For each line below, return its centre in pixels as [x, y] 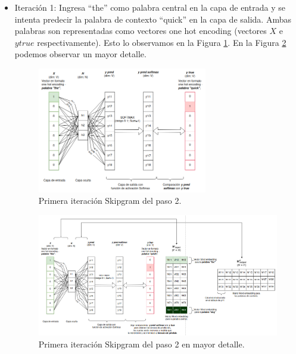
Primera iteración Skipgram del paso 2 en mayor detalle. [141, 344]
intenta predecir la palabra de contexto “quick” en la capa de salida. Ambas [153, 19]
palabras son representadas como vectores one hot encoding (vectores [141, 31]
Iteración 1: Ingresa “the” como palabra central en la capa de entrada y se [150, 7]
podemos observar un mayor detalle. [80, 54]
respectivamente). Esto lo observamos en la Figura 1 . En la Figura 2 [162, 42]
